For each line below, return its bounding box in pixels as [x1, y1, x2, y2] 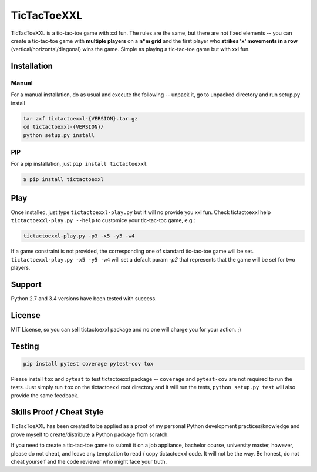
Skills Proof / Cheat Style [11, 407, 104, 417]
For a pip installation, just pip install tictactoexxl [11, 160, 147, 168]
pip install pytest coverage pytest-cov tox [23, 360, 154, 367]
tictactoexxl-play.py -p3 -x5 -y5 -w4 [23, 233, 135, 239]
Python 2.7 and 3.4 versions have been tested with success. [11, 294, 157, 302]
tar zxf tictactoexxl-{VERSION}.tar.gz [23, 115, 138, 122]
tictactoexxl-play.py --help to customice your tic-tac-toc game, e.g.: [11, 217, 195, 224]
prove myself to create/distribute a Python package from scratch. [11, 431, 170, 438]
